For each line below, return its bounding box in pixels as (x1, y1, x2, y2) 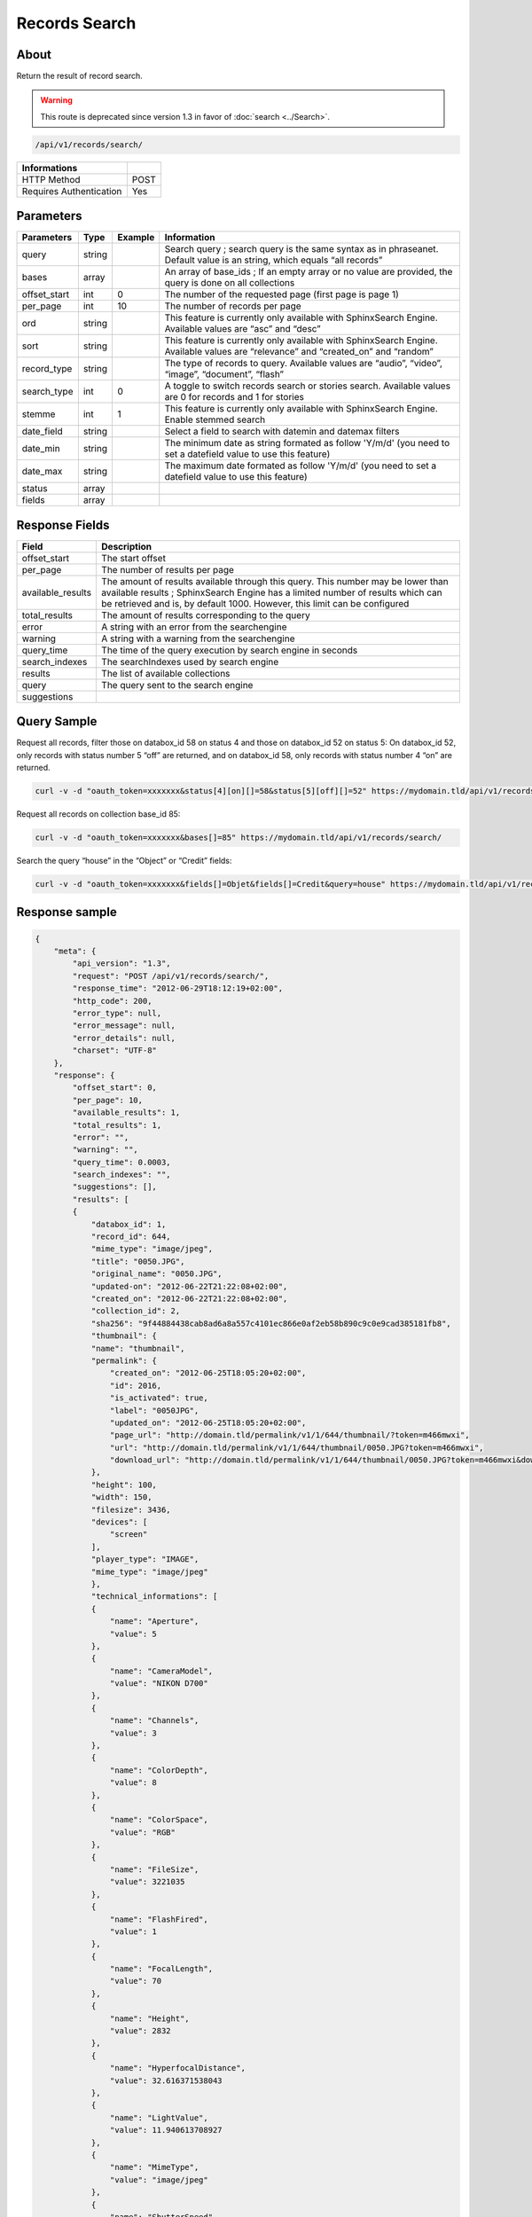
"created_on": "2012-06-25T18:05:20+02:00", (109, 1368, 307, 1378)
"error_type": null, (72, 1008, 162, 1018)
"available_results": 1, (72, 1108, 181, 1117)
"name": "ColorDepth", (109, 1765, 208, 1775)
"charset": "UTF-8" (72, 1046, 157, 1055)
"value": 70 (109, 1976, 162, 1986)
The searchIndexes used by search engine (101, 655, 279, 668)
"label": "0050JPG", (109, 1406, 199, 1415)
